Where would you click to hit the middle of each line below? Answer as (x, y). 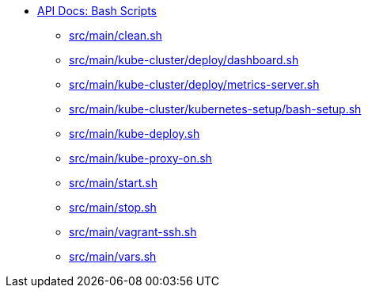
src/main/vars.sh (113, 256)
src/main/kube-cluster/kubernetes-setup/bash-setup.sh (215, 109)
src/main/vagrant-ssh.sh (133, 232)
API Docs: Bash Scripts (97, 11)
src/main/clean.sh (116, 35)
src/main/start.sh (113, 183)
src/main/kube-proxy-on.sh (140, 158)
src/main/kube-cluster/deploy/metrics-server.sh (194, 84)
